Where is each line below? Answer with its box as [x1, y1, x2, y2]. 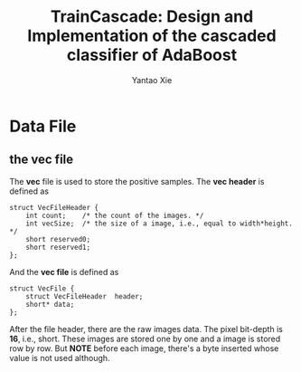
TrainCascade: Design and [50, 6, 254, 27]
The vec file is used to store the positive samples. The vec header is [9, 176, 265, 186]
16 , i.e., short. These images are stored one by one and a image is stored [9, 333, 281, 344]
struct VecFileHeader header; [25, 291, 144, 300]
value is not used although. [9, 352, 110, 363]
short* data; [25, 300, 75, 309]
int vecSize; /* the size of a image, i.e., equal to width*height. [25, 219, 294, 228]
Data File [9, 116, 77, 137]
